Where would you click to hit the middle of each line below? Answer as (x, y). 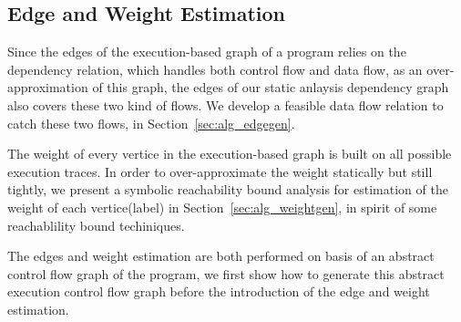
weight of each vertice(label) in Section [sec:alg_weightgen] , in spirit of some (222, 207)
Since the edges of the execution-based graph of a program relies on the (207, 52)
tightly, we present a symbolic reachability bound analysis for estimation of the (228, 189)
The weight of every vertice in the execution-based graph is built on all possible (230, 154)
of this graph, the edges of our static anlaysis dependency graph (271, 87)
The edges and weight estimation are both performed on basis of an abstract (221, 256)
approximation (48, 87)
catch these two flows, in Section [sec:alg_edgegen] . (151, 123)
